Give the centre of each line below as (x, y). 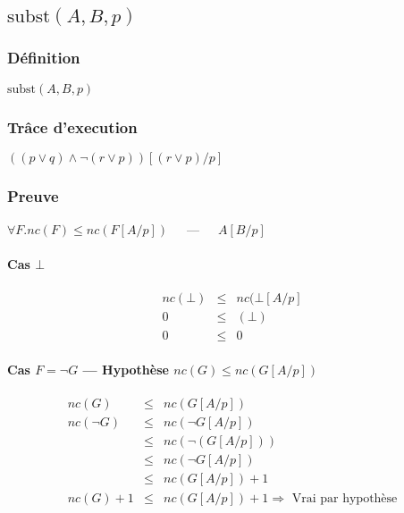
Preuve (33, 195)
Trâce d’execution (72, 126)
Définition (44, 58)
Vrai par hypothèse (345, 498)
